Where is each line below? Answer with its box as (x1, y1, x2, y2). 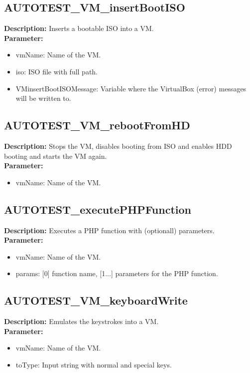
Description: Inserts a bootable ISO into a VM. (4, 23, 154, 33)
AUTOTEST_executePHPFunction (4, 201, 191, 217)
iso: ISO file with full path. (15, 66, 98, 76)
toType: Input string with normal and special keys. (15, 359, 172, 370)
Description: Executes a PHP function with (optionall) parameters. (4, 225, 215, 235)
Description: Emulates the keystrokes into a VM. (4, 316, 159, 327)
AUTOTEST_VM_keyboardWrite (4, 293, 188, 308)
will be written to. (15, 93, 71, 103)
